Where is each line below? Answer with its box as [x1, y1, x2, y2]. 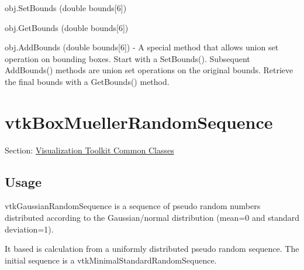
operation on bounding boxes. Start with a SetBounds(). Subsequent [5, 52, 250, 64]
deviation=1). [5, 223, 54, 235]
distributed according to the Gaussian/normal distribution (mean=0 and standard [5, 211, 299, 224]
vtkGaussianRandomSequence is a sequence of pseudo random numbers [5, 200, 261, 212]
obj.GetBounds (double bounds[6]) [5, 21, 129, 33]
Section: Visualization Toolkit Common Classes [5, 143, 174, 156]
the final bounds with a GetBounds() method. [5, 75, 170, 87]
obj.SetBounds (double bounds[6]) [5, 2, 127, 13]
